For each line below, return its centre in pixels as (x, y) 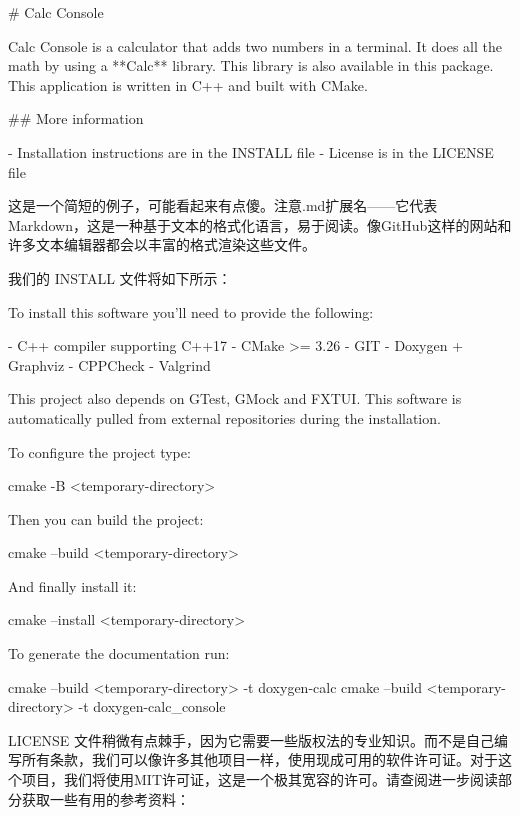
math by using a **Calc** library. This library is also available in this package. (251, 65)
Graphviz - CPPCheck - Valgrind (109, 364)
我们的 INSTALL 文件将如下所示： (120, 277)
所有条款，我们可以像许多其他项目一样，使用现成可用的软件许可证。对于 (259, 759)
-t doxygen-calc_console (152, 706)
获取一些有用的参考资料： (105, 798)
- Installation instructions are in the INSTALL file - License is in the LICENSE (251, 151)
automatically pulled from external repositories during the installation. (224, 417)
